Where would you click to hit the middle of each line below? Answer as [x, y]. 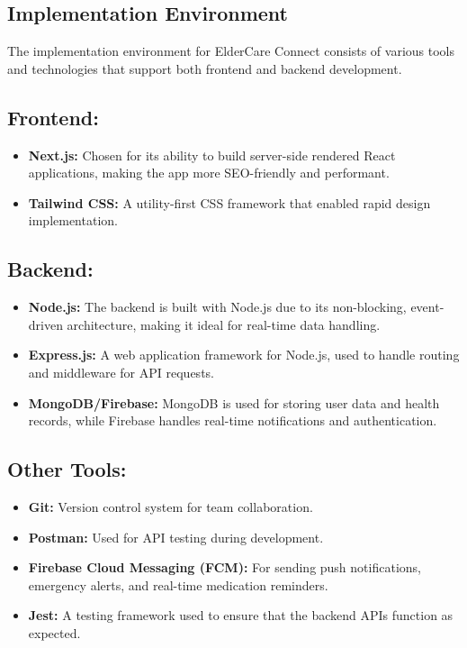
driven [45, 324]
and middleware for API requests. [121, 372]
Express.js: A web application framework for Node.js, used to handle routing [244, 355]
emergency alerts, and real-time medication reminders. [178, 584]
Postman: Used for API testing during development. [176, 537]
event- [427, 307]
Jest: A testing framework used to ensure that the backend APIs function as [241, 615]
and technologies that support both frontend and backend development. [205, 68]
